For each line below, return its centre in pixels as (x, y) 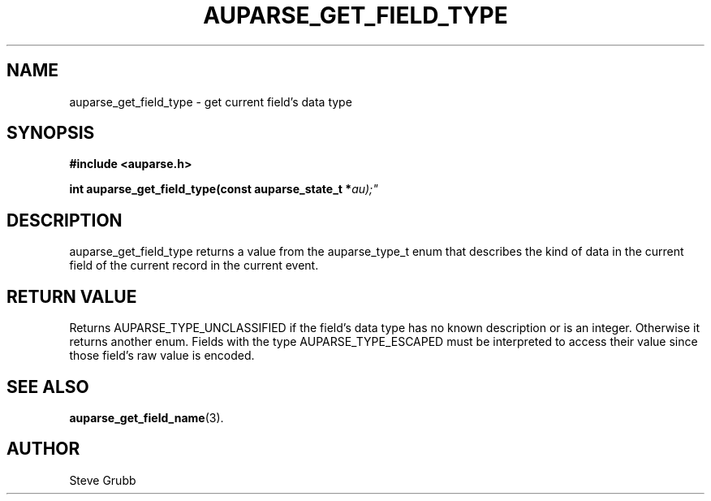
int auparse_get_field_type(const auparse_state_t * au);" (224, 189)
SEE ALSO (48, 387)
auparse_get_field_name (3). (147, 417)
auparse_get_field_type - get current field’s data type (211, 101)
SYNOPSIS (51, 133)
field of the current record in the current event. (194, 266)
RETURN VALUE (72, 296)
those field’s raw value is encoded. (162, 356)
